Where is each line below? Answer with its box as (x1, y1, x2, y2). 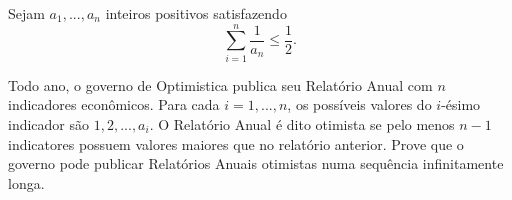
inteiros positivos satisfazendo (105, 3, 287, 23)
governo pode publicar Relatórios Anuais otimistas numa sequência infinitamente (8, 153, 504, 174)
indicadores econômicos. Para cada (8, 94, 220, 115)
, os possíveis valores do (287, 94, 432, 115)
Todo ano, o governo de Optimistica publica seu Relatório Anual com (8, 74, 433, 95)
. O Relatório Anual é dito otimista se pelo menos (149, 113, 455, 134)
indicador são (8, 113, 90, 134)
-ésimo (441, 94, 481, 115)
